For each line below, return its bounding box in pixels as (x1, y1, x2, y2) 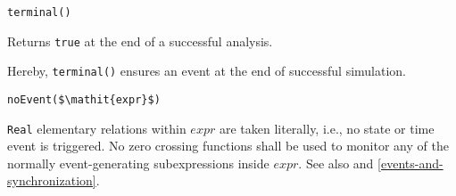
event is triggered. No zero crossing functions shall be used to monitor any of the (7, 136, 449, 155)
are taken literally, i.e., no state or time (219, 118, 435, 137)
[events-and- (377, 153, 444, 172)
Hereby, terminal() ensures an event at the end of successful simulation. (7, 61, 407, 80)
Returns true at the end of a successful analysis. (7, 31, 273, 50)
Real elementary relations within (7, 118, 187, 137)
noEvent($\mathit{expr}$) (7, 93, 161, 106)
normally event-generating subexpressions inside (7, 153, 269, 172)
